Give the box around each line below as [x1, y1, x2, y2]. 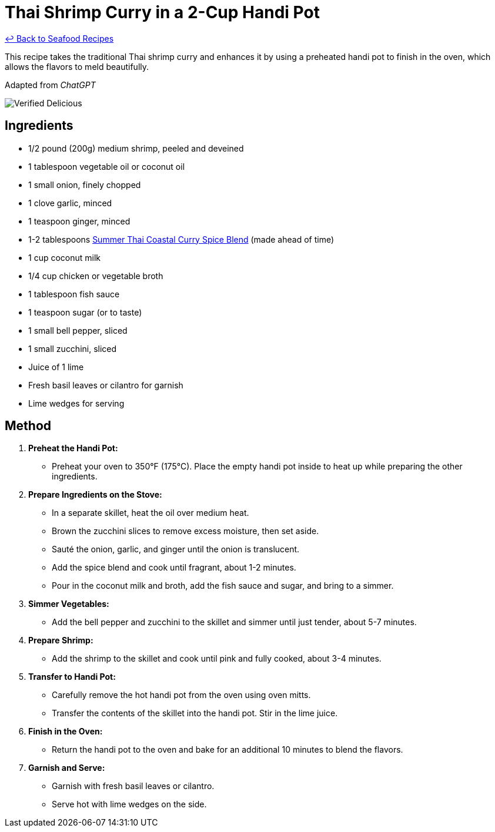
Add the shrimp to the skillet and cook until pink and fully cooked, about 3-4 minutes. [52, 653, 382, 664]
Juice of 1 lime [28, 361, 84, 372]
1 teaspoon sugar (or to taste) [28, 307, 142, 317]
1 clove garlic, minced [28, 197, 112, 208]
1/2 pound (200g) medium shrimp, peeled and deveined [28, 143, 244, 153]
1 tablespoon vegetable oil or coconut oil [28, 161, 185, 172]
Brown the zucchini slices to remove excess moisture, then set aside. [52, 526, 319, 536]
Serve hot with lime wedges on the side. [52, 799, 207, 810]
